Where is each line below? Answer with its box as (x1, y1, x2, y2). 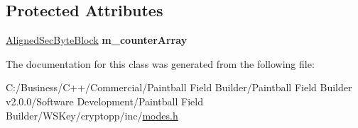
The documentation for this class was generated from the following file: (6, 56, 315, 71)
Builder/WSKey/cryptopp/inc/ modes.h (6, 107, 178, 122)
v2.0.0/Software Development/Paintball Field (6, 93, 203, 108)
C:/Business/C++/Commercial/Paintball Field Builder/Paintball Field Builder (6, 80, 352, 95)
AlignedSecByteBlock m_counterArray (6, 33, 188, 47)
